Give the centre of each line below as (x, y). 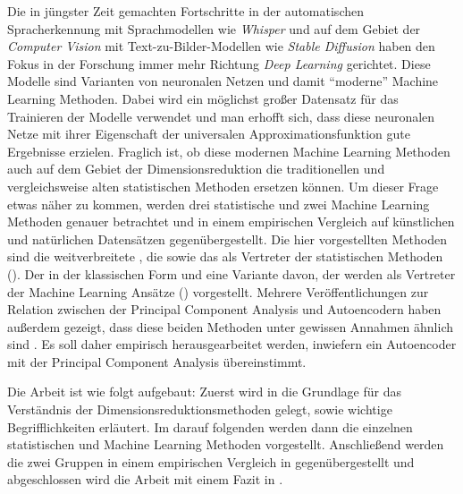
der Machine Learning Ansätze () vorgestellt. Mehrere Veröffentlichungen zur (218, 291)
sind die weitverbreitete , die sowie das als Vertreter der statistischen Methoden (225, 256)
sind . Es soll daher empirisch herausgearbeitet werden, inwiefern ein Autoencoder (232, 344)
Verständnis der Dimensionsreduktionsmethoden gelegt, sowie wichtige (200, 409)
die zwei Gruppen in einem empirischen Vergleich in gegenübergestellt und (211, 461)
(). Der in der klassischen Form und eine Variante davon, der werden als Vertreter (231, 273)
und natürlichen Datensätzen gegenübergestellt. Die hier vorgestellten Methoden (227, 238)
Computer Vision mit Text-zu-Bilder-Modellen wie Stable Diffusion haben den (221, 46)
